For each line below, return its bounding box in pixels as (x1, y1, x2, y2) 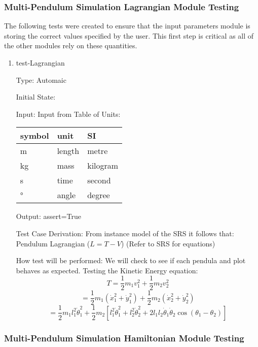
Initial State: (16, 91, 56, 102)
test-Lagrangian (16, 57, 65, 68)
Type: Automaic (16, 74, 66, 85)
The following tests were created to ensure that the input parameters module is (4, 20, 250, 31)
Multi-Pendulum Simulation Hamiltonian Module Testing (4, 331, 244, 344)
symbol (20, 130, 49, 142)
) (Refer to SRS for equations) (121, 238, 215, 248)
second (87, 174, 111, 186)
